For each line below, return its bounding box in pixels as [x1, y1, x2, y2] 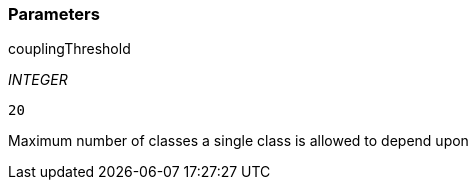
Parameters [8, 4, 100, 24]
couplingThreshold [8, 40, 131, 58]
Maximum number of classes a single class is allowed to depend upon [8, 132, 469, 150]
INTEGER [8, 71, 68, 89]
